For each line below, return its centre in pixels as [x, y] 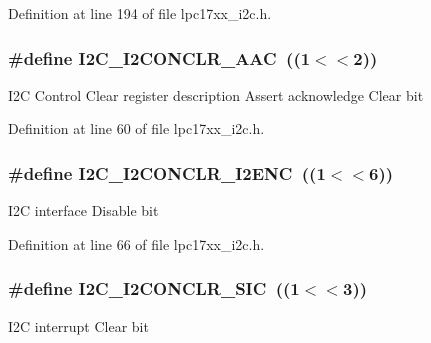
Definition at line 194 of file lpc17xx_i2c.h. [140, 13]
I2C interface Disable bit [83, 210]
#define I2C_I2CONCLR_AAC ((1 [159, 57]
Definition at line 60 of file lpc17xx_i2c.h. [136, 128]
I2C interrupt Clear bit [78, 325]
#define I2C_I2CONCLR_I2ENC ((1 [167, 172]
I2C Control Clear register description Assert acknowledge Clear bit [216, 94]
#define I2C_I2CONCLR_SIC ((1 [154, 288]
